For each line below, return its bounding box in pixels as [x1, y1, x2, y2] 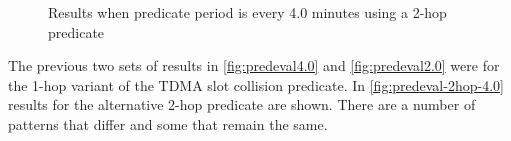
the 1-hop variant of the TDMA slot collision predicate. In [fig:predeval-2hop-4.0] [8, 74, 504, 95]
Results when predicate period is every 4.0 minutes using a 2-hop [48, 2, 447, 22]
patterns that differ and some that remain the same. [8, 113, 328, 134]
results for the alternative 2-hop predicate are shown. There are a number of [8, 94, 476, 115]
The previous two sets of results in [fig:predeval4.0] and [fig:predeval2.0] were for [8, 55, 500, 76]
